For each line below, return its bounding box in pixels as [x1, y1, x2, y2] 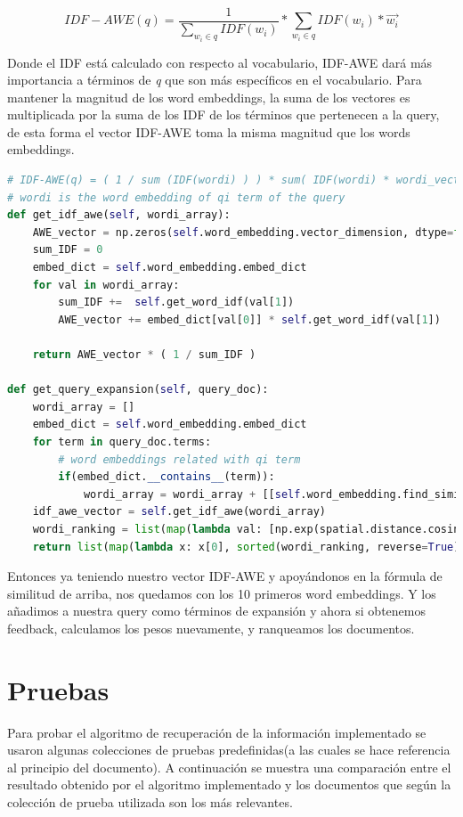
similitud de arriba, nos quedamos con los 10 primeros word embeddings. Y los [7, 584, 436, 602]
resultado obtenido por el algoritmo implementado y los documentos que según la [7, 775, 451, 794]
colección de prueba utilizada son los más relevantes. [7, 793, 293, 811]
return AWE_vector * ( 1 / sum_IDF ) [32, 348, 256, 361]
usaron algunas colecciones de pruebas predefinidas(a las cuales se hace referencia [7, 740, 451, 759]
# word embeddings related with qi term [58, 453, 301, 466]
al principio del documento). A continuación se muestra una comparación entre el [7, 757, 451, 776]
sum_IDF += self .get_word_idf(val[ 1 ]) [58, 296, 295, 309]
